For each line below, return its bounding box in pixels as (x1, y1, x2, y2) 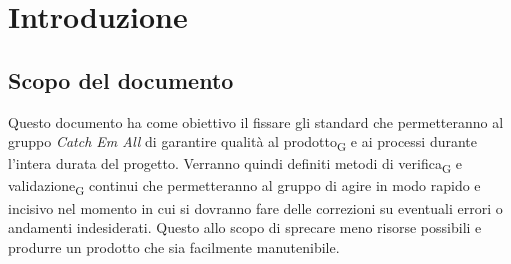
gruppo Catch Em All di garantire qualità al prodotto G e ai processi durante (8, 131, 478, 154)
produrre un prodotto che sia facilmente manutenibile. (8, 236, 340, 257)
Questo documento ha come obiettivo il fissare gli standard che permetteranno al (8, 111, 504, 132)
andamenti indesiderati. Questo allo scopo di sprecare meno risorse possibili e (8, 217, 482, 238)
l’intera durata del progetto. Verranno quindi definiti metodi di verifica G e (8, 153, 462, 177)
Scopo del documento (8, 64, 234, 95)
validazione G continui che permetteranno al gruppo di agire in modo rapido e (8, 175, 481, 199)
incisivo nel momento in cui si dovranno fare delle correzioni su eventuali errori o (8, 197, 503, 218)
